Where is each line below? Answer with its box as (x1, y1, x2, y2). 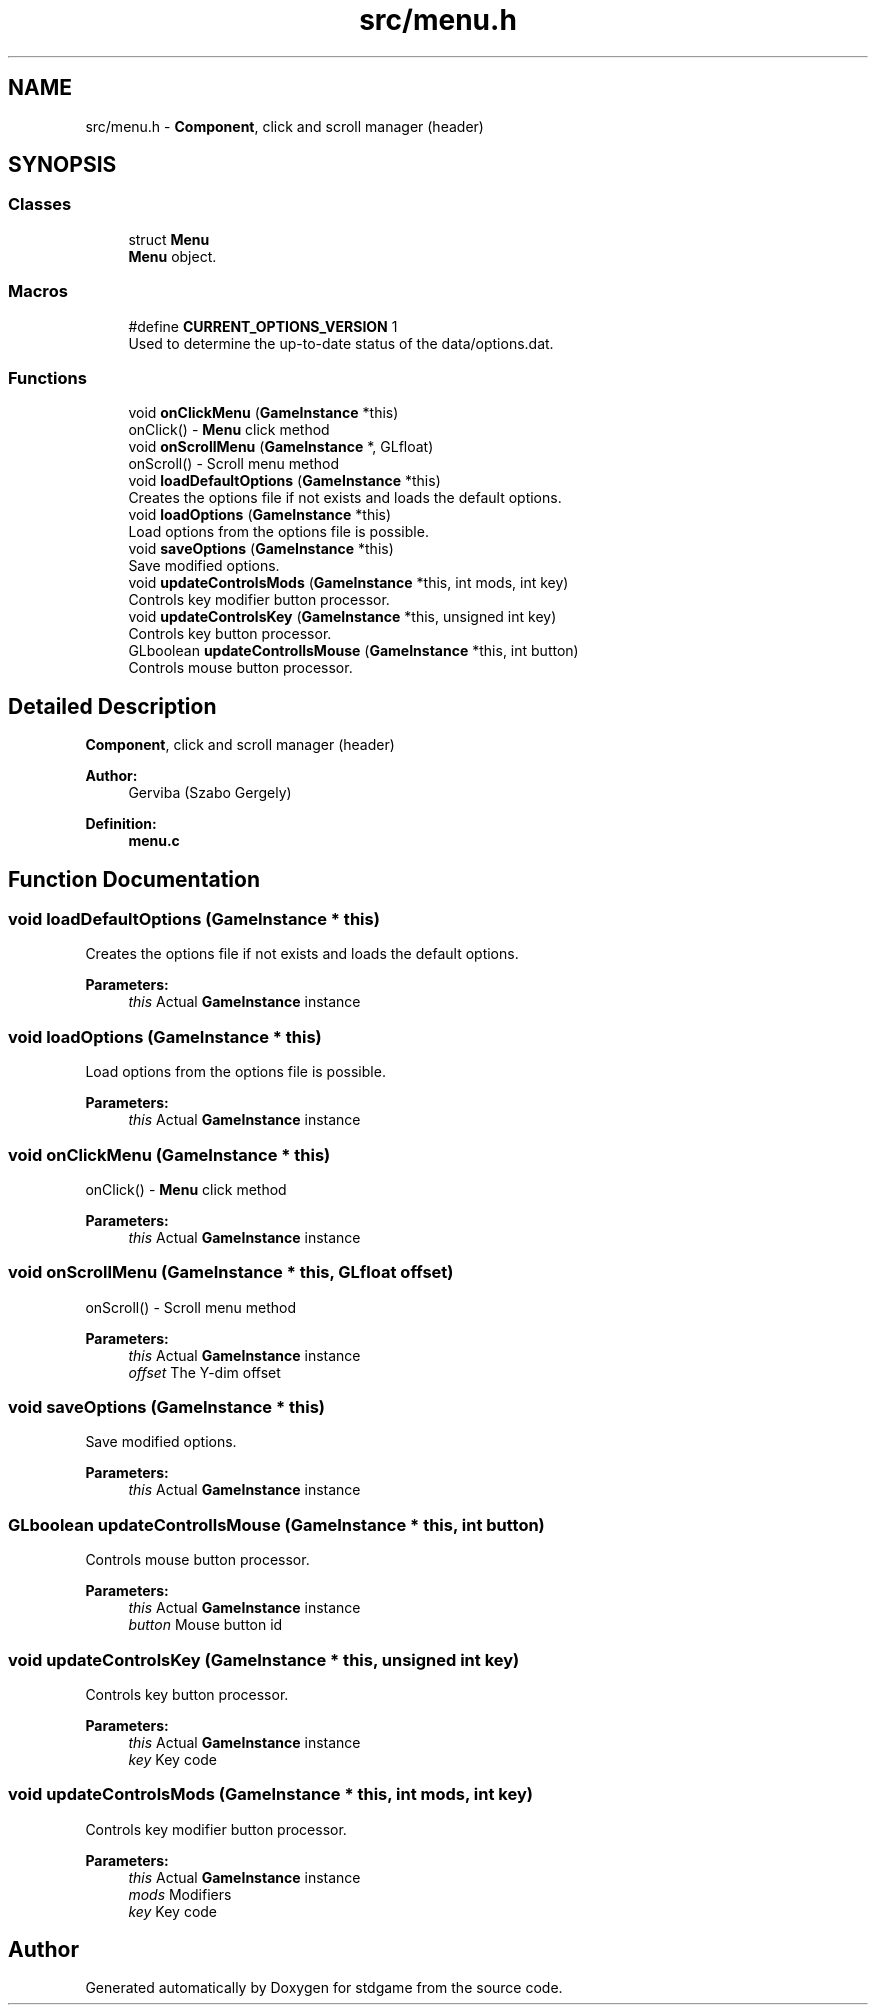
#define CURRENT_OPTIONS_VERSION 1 (128, 317, 398, 335)
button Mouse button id (128, 1616, 283, 1634)
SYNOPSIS (8, 152, 117, 178)
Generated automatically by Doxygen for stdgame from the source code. (85, 1979, 563, 1997)
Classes (8, 194, 72, 215)
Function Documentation (8, 866, 260, 892)
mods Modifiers (128, 1885, 232, 1903)
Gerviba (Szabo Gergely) (128, 784, 292, 802)
